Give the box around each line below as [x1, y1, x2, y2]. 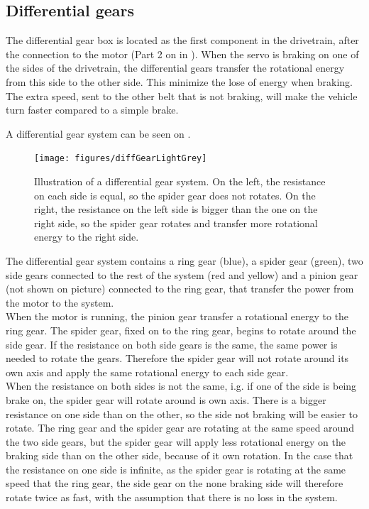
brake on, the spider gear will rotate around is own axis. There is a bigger [6, 392, 326, 407]
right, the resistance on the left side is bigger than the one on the [34, 202, 318, 217]
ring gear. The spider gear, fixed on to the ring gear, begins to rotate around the [6, 322, 356, 337]
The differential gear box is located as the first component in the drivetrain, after [6, 33, 359, 48]
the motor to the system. [6, 295, 114, 310]
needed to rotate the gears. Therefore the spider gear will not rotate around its [6, 351, 349, 366]
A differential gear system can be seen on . [6, 126, 191, 141]
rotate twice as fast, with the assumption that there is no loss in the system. [6, 490, 338, 505]
